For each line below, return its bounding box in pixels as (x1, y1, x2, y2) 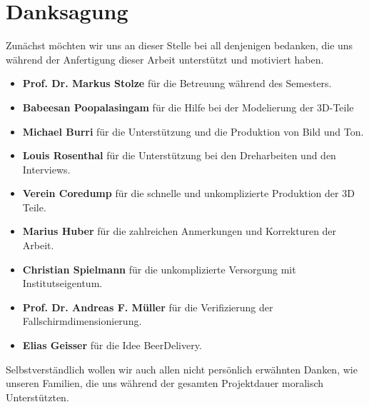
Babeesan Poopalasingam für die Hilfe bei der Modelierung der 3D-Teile (22, 99, 354, 114)
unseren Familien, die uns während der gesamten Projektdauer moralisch (6, 376, 324, 391)
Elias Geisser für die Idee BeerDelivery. (22, 338, 202, 353)
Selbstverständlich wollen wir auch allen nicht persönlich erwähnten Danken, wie (6, 361, 358, 376)
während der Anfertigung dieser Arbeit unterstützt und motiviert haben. (6, 51, 324, 66)
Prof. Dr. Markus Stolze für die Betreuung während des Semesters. (22, 76, 332, 91)
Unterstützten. (6, 389, 69, 404)
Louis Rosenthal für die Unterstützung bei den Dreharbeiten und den (22, 148, 336, 163)
